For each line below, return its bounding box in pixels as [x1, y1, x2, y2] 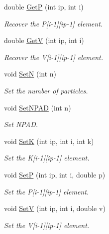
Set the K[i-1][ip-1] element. [4, 152, 90, 163]
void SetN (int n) [4, 68, 57, 79]
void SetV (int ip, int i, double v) [4, 203, 106, 213]
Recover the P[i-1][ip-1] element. [4, 18, 103, 28]
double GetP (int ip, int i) [4, 1, 84, 11]
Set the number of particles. [4, 85, 88, 95]
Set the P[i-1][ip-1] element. [4, 186, 89, 196]
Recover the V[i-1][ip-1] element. [4, 51, 104, 62]
